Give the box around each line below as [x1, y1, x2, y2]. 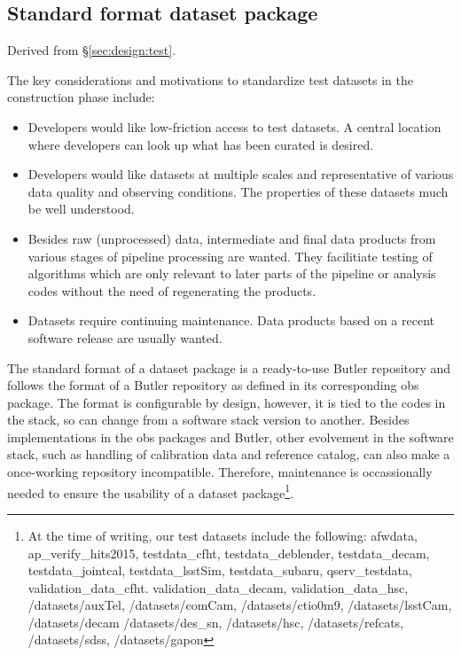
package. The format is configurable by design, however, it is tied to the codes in [7, 393, 446, 411]
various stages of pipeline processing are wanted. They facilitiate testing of [27, 246, 433, 265]
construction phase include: [7, 88, 155, 106]
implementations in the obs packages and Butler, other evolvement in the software [7, 427, 454, 446]
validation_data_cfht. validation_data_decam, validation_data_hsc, [27, 578, 409, 597]
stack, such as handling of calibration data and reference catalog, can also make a [7, 445, 450, 464]
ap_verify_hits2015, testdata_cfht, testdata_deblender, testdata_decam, [27, 543, 430, 562]
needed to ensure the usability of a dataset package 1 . [7, 480, 294, 502]
